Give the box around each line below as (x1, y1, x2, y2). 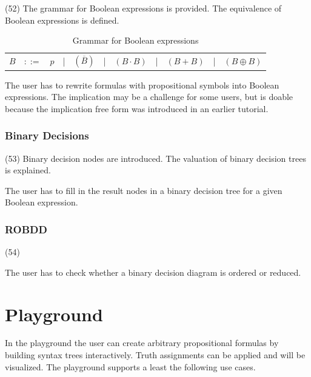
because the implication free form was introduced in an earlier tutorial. (5, 102, 269, 115)
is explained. (5, 164, 51, 176)
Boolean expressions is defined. (5, 13, 119, 26)
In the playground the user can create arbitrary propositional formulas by (5, 336, 279, 349)
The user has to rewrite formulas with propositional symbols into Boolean (5, 78, 279, 91)
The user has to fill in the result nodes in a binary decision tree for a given (5, 184, 283, 196)
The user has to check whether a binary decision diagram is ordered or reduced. (5, 265, 301, 278)
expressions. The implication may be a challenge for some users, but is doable (5, 90, 293, 103)
